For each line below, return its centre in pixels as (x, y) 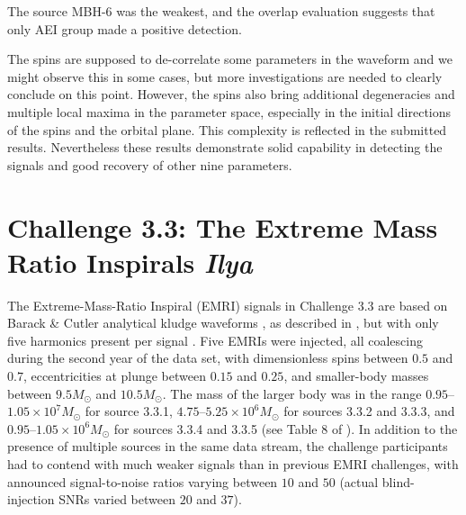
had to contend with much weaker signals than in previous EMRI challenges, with (233, 464)
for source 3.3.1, (129, 411)
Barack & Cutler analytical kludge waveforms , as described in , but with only (223, 323)
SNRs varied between (117, 499)
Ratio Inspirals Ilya (130, 262)
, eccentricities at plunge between (114, 376)
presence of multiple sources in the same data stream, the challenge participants (228, 446)
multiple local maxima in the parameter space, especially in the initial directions (229, 111)
